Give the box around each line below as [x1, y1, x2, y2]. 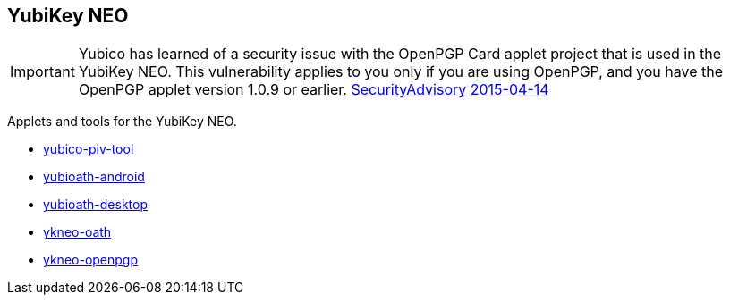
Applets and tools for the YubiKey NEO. [7, 113, 237, 130]
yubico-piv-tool [43, 141, 134, 157]
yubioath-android [43, 169, 145, 185]
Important [10, 63, 75, 81]
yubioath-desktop [43, 197, 149, 213]
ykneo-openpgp [43, 252, 139, 268]
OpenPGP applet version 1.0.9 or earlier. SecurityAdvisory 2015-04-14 [78, 80, 549, 99]
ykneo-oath [43, 224, 112, 240]
